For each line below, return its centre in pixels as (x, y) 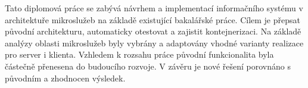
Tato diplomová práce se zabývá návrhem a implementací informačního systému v (154, 8)
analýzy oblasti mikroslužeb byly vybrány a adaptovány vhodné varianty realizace (154, 43)
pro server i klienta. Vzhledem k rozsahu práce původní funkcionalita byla (139, 54)
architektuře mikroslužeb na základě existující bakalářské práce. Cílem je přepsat (153, 19)
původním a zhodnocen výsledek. (65, 78)
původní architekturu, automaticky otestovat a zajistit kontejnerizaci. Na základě (153, 31)
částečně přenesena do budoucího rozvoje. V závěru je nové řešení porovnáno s (148, 66)
